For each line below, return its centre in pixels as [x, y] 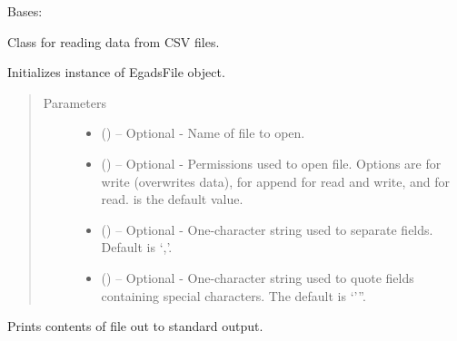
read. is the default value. [172, 199]
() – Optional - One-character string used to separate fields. [267, 229]
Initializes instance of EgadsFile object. [116, 72]
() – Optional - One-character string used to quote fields [258, 277]
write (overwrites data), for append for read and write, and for [276, 181]
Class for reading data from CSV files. [114, 41]
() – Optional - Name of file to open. [203, 133]
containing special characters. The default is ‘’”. [233, 295]
